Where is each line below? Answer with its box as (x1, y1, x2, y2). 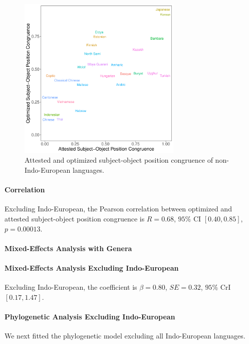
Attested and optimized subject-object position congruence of (25, 155, 213, 165)
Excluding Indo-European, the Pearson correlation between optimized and (5, 203, 232, 214)
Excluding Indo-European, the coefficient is (5, 282, 137, 292)
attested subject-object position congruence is (5, 213, 145, 223)
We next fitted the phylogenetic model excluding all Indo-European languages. (5, 330, 245, 341)
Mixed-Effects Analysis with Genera (5, 243, 132, 253)
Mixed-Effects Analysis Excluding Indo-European (5, 262, 179, 273)
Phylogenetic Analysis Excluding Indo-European (5, 311, 175, 321)
